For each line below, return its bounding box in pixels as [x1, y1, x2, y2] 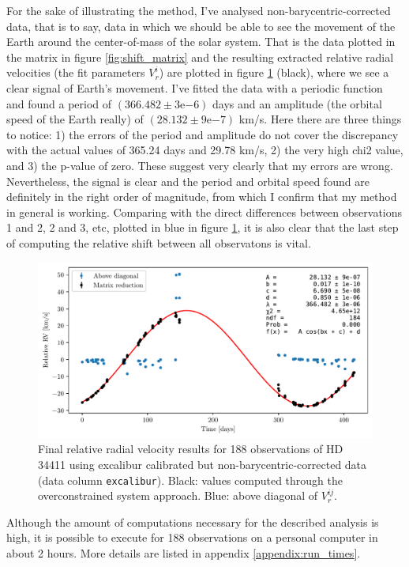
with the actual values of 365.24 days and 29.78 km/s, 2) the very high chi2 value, [6, 142, 403, 158]
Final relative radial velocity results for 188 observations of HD [38, 440, 343, 457]
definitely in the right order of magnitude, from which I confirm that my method [6, 188, 397, 205]
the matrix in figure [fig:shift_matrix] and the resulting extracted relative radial [6, 48, 394, 65]
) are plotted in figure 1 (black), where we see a [159, 64, 389, 81]
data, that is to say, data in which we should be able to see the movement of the [6, 17, 396, 34]
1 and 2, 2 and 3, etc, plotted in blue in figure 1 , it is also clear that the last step [6, 219, 399, 236]
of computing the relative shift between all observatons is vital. [6, 234, 311, 251]
